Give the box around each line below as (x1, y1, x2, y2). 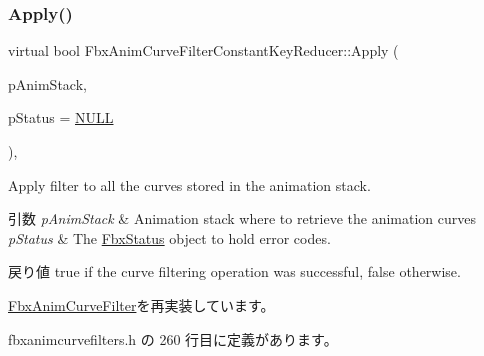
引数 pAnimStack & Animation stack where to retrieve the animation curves (8, 208, 477, 229)
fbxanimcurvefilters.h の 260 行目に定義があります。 (8, 328, 338, 349)
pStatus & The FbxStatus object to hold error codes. (8, 227, 331, 248)
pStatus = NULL (8, 107, 114, 128)
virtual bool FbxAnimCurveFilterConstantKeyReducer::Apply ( (8, 40, 399, 61)
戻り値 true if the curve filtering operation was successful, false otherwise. (8, 261, 461, 282)
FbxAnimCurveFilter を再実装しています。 (8, 294, 275, 315)
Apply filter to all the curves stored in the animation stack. (8, 174, 371, 195)
